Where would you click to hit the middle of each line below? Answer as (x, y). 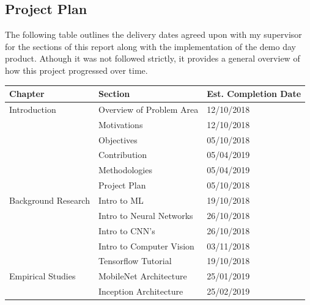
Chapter (27, 94)
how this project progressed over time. (76, 70)
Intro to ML (121, 200)
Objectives (118, 139)
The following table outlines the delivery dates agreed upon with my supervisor (153, 34)
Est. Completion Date (254, 94)
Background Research (50, 200)
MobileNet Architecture (142, 276)
